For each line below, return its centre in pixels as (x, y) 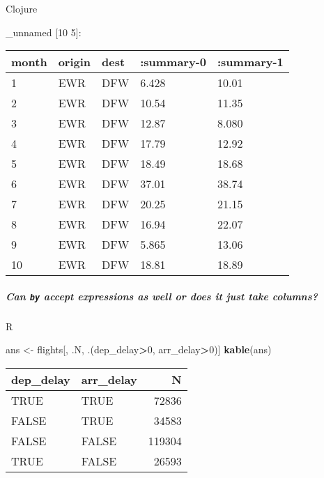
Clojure (22, 8)
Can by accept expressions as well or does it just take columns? (162, 296)
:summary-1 (250, 62)
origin (75, 62)
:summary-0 (173, 62)
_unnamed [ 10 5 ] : (44, 32)
